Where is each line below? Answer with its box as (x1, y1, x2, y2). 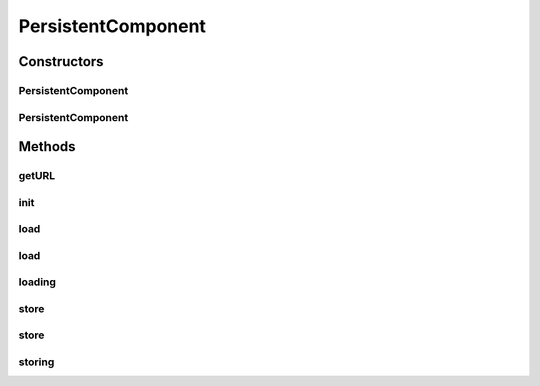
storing (18, 355, 55, 369)
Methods (18, 138, 76, 155)
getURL (18, 169, 56, 183)
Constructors (18, 53, 104, 70)
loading (18, 275, 57, 289)
